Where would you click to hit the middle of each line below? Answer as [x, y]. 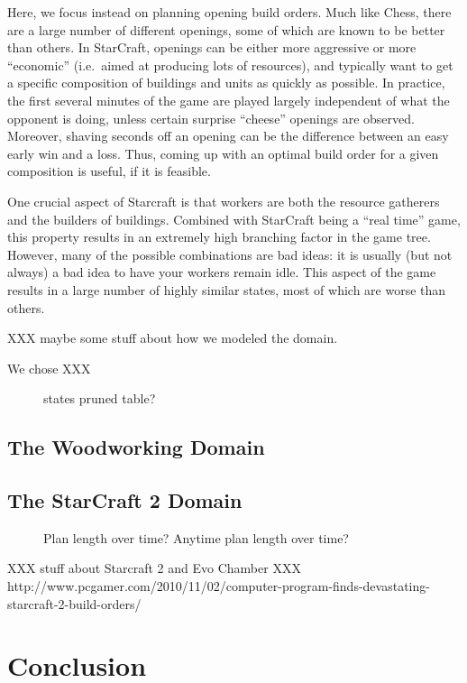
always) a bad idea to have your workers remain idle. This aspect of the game [222, 272]
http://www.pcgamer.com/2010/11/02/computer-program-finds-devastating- [219, 586]
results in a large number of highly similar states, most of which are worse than [227, 289]
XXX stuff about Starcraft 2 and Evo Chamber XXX [154, 568]
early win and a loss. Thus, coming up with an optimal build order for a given [223, 153]
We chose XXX [49, 368]
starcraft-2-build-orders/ [74, 603]
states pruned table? [100, 398]
